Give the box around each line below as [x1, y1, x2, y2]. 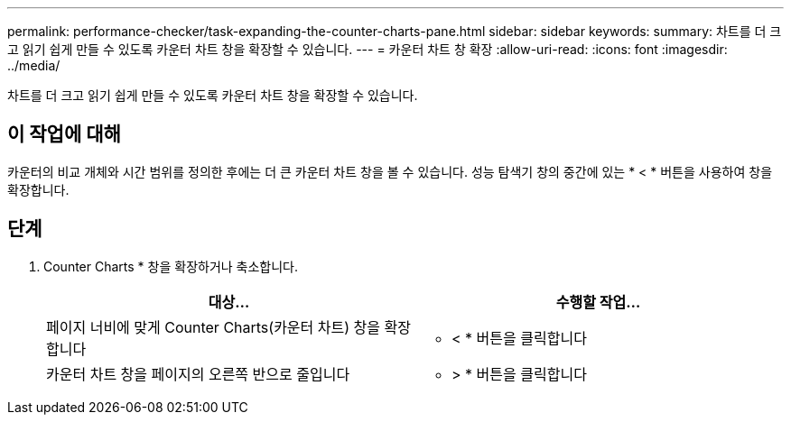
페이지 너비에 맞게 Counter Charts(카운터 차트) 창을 [46, 317, 381, 336]
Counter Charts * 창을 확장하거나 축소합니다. [43, 258, 299, 274]
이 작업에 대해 [7, 123, 121, 146]
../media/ [7, 58, 60, 73]
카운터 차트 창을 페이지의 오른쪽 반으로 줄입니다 [46, 364, 350, 383]
